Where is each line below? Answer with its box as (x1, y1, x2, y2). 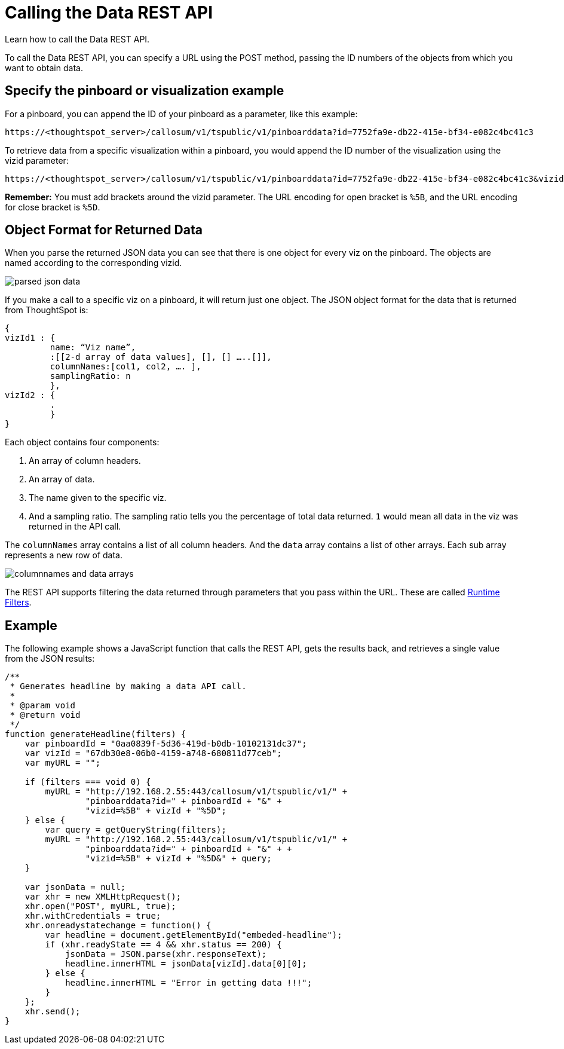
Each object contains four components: (5, 437, 160, 448)
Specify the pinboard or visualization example (5, 83, 284, 99)
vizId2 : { (5, 390, 56, 400)
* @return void (10, 710, 81, 720)
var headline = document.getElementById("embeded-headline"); (45, 930, 342, 940)
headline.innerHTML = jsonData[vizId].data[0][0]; (65, 959, 307, 969)
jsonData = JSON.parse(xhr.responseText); (65, 949, 267, 959)
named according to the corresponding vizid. (5, 258, 182, 268)
